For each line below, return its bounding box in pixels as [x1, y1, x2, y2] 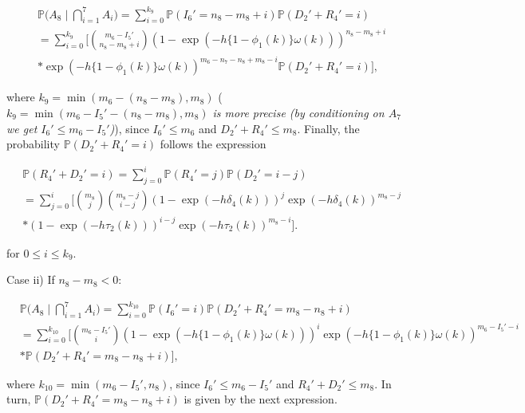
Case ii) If [6, 271, 55, 288]
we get [6, 120, 37, 136]
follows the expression [160, 136, 266, 152]
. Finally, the [297, 120, 360, 136]
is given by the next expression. [184, 391, 337, 407]
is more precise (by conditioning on [212, 104, 385, 120]
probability [6, 136, 60, 152]
